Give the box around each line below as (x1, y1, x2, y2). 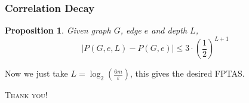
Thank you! (5, 89, 48, 101)
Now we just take (5, 67, 68, 80)
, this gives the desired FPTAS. (130, 67, 245, 80)
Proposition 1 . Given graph (5, 24, 111, 37)
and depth (151, 24, 187, 37)
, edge (120, 24, 142, 37)
